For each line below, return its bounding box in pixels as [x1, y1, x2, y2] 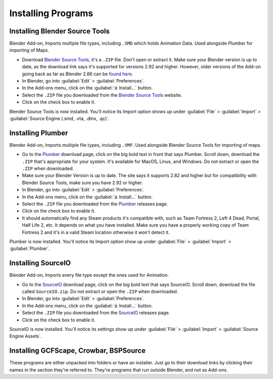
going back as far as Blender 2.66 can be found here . [22, 71, 133, 77]
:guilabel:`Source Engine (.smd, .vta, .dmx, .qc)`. [9, 115, 110, 121]
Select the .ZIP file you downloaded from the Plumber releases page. [22, 201, 168, 207]
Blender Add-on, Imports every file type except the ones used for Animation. [9, 272, 169, 278]
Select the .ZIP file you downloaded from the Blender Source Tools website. [22, 92, 182, 98]
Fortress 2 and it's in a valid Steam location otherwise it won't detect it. [22, 229, 170, 235]
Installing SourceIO [9, 259, 71, 268]
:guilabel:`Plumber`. [9, 245, 50, 251]
